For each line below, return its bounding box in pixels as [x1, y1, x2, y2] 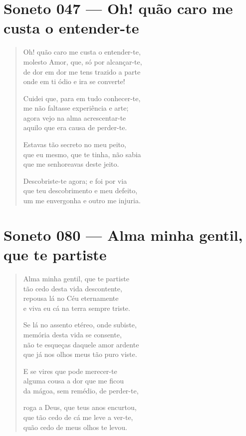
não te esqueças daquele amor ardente [23, 339, 139, 349]
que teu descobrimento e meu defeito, [23, 185, 138, 196]
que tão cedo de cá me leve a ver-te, [23, 412, 133, 422]
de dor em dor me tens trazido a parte [23, 66, 141, 77]
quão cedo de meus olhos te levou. [23, 421, 127, 432]
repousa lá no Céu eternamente [23, 293, 119, 303]
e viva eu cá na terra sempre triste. [23, 302, 130, 313]
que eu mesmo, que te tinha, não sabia [23, 149, 141, 159]
